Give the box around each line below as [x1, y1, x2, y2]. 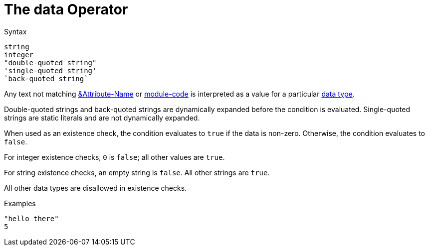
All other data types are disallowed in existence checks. [4, 183, 187, 192]
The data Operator [4, 1, 128, 18]
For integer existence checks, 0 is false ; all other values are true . [4, 152, 225, 161]
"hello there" [4, 214, 59, 223]
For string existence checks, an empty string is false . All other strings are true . [4, 168, 270, 177]
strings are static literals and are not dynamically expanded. [4, 113, 200, 122]
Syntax [4, 27, 27, 36]
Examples [4, 199, 36, 208]
